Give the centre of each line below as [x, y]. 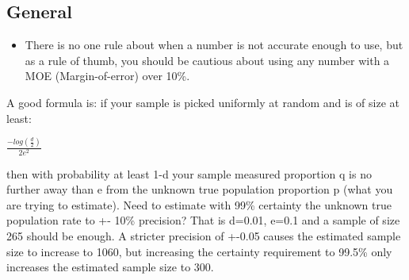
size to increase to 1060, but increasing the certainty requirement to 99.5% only [199, 251]
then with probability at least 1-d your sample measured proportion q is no [189, 173]
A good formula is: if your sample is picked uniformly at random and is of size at [203, 102]
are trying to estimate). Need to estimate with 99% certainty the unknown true [199, 204]
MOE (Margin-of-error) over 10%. [107, 76]
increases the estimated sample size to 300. [110, 267]
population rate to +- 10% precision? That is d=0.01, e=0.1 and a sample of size [203, 220]
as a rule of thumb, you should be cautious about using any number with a [207, 60]
